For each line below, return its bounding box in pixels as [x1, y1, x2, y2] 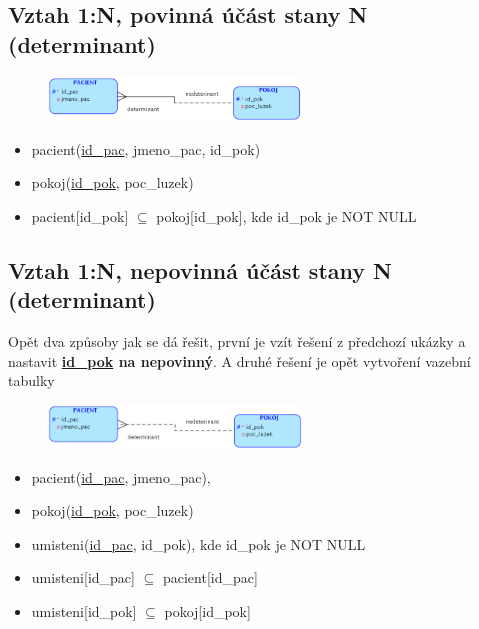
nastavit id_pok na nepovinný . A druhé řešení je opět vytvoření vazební [8, 350, 471, 371]
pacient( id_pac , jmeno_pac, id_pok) [31, 138, 261, 159]
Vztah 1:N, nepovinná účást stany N [8, 254, 392, 285]
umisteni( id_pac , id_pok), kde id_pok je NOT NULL [31, 533, 366, 554]
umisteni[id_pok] [31, 600, 137, 621]
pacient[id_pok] [31, 205, 129, 226]
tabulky [8, 370, 55, 391]
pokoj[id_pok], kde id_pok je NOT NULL [156, 205, 417, 226]
